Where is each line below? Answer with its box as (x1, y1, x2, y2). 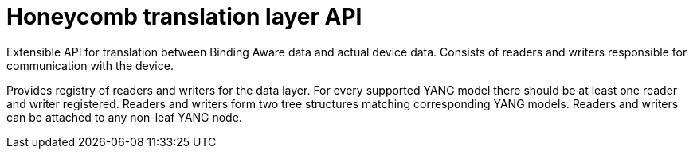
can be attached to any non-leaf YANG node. (6, 110, 242, 124)
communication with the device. (6, 58, 174, 72)
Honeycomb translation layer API (6, 3, 362, 30)
